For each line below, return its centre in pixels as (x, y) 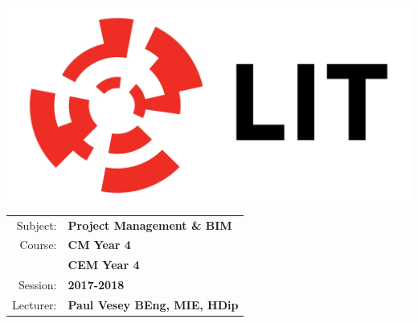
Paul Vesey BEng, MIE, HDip (153, 304)
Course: (38, 245)
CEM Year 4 (104, 265)
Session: (37, 285)
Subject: (37, 225)
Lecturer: (35, 304)
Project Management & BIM (150, 225)
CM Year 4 (99, 245)
